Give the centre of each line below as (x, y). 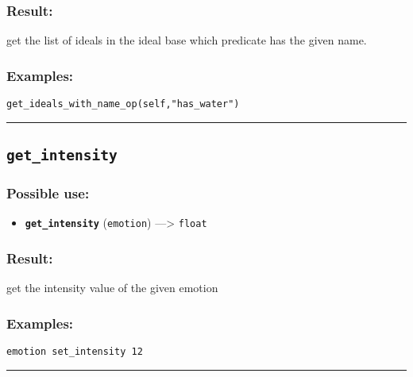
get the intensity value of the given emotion (112, 288)
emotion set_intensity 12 (75, 351)
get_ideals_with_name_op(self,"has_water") (123, 104)
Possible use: (48, 192)
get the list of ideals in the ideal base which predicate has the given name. (187, 40)
